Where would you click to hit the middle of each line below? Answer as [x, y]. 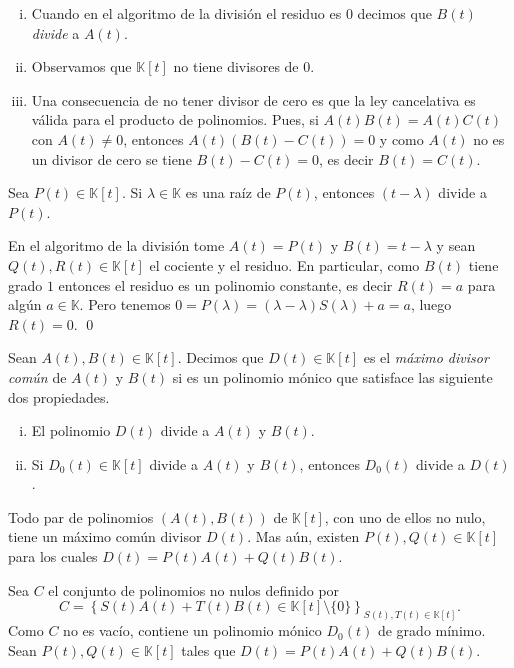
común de [37, 376]
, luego [431, 304]
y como [401, 138]
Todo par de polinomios [81, 516]
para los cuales [53, 556]
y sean [456, 245]
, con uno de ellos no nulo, [405, 516]
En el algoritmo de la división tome [116, 245]
